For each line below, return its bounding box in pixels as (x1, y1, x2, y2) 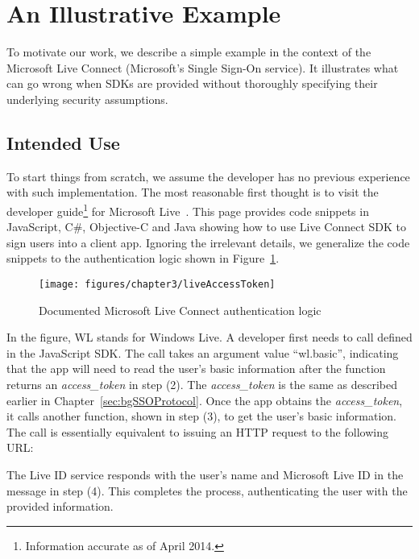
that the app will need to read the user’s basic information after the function (6, 360, 386, 377)
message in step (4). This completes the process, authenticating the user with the (6, 482, 408, 499)
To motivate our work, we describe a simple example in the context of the (6, 43, 371, 60)
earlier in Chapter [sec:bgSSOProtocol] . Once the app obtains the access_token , (6, 391, 403, 408)
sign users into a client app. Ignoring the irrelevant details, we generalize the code (6, 234, 410, 251)
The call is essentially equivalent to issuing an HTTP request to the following (6, 423, 388, 440)
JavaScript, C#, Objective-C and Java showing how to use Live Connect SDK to (6, 218, 406, 235)
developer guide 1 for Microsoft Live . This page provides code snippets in (6, 200, 369, 219)
